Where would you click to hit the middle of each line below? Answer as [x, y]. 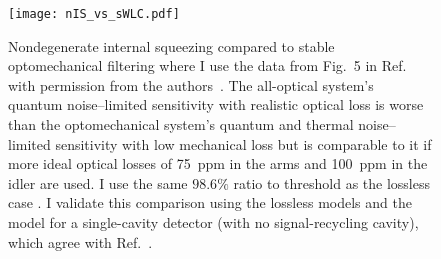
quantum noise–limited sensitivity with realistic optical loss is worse [216, 104]
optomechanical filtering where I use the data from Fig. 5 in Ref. [207, 65]
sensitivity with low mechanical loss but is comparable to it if [243, 143]
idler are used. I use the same [98, 182]
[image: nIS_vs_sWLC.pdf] [94, 14]
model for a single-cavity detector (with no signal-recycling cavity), [213, 222]
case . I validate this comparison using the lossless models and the [210, 202]
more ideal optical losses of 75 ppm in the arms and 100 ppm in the [218, 163]
